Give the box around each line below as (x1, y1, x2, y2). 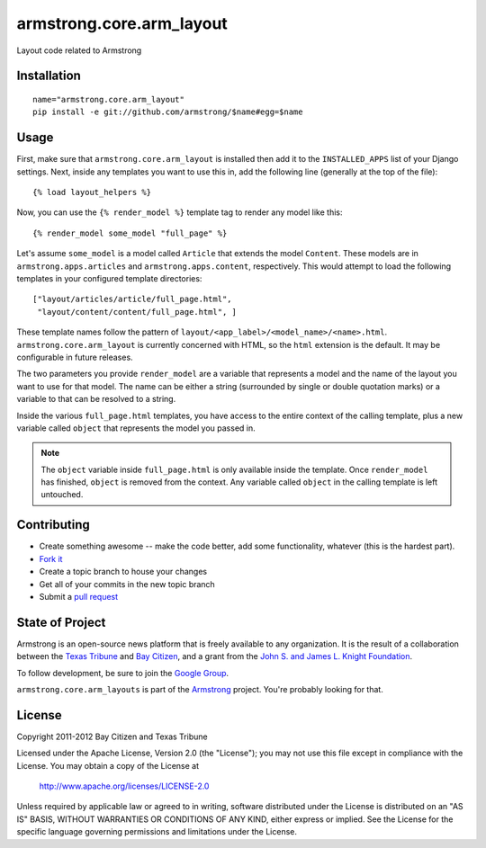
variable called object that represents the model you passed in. (16, 423, 256, 433)
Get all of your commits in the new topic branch (39, 578, 215, 589)
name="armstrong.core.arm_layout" (32, 94, 184, 104)
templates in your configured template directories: (16, 272, 202, 283)
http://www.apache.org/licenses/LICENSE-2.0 (39, 781, 210, 791)
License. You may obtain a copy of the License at (16, 760, 200, 771)
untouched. (40, 489, 84, 500)
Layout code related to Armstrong (16, 45, 142, 56)
